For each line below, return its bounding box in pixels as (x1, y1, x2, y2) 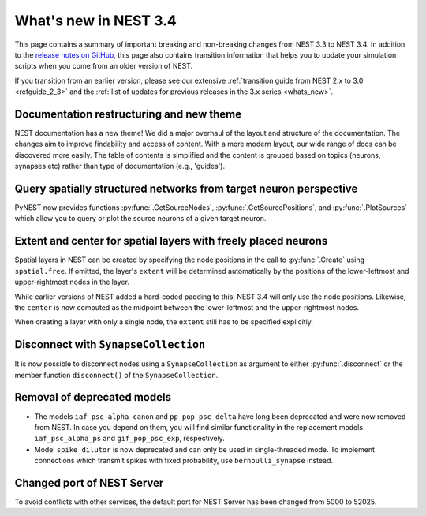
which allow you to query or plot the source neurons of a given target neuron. (14, 214, 267, 223)
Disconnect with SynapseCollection (14, 338, 205, 351)
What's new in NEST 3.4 (14, 12, 177, 29)
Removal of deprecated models (14, 391, 171, 404)
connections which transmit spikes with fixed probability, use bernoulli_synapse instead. (34, 456, 334, 466)
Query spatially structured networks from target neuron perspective (14, 182, 358, 195)
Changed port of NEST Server (14, 476, 164, 489)
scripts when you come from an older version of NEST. (14, 62, 193, 71)
